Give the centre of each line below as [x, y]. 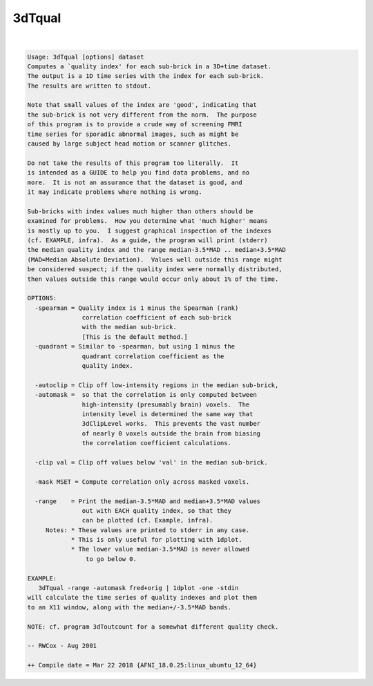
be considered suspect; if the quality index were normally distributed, [155, 269]
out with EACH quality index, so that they [156, 510]
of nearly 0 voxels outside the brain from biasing [171, 433]
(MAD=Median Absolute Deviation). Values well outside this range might [155, 259]
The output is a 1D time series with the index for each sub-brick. [146, 76]
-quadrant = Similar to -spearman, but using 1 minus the [135, 346]
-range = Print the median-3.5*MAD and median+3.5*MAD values [148, 501]
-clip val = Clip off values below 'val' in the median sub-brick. [151, 462]
